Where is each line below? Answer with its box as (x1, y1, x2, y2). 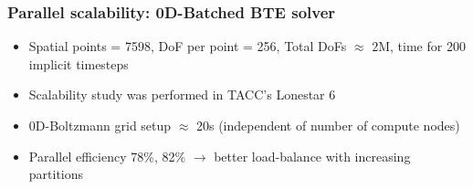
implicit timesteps (28, 54, 129, 73)
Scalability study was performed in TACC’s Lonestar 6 (28, 85, 336, 104)
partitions (28, 164, 84, 184)
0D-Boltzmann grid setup (28, 116, 172, 134)
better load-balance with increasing (214, 146, 411, 165)
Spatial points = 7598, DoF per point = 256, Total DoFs (28, 37, 347, 56)
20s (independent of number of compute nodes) (195, 116, 460, 134)
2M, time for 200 (372, 37, 466, 56)
